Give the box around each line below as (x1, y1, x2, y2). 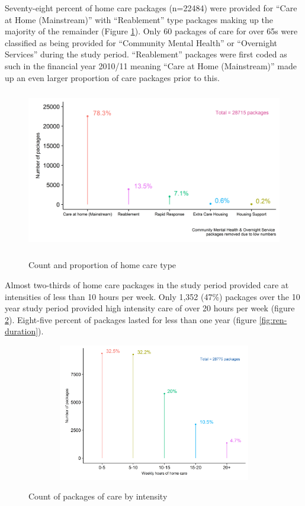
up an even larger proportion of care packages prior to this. (5, 71, 220, 83)
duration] (5, 325, 38, 337)
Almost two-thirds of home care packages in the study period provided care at (5, 278, 289, 291)
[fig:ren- (259, 313, 287, 325)
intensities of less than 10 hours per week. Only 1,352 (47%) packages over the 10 (5, 290, 300, 302)
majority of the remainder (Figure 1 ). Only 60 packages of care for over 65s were (5, 25, 298, 37)
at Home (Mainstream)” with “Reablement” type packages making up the (5, 13, 274, 25)
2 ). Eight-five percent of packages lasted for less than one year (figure (5, 313, 256, 325)
